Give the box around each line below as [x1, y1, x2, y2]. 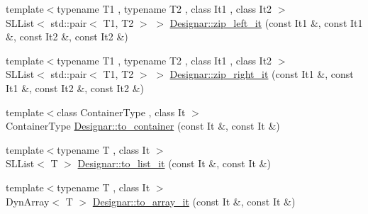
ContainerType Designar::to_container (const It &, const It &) [6, 118, 280, 133]
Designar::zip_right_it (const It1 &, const [169, 67, 354, 81]
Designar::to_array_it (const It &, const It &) [92, 193, 296, 208]
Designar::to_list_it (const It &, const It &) [77, 156, 271, 171]
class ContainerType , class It [57, 104, 186, 119]
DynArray [6, 193, 50, 208]
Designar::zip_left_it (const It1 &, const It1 [169, 15, 363, 30]
